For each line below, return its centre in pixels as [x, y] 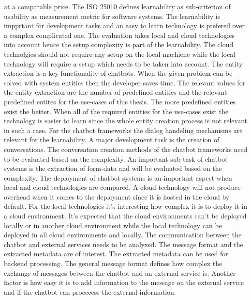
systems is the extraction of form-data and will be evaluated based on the [113, 168]
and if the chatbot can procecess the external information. [90, 292]
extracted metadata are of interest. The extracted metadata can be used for [116, 254]
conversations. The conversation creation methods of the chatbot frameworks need [126, 149]
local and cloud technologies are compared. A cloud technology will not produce [122, 187]
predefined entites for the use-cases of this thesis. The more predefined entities [120, 101]
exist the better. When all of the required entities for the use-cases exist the [116, 111]
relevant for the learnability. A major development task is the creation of [112, 140]
